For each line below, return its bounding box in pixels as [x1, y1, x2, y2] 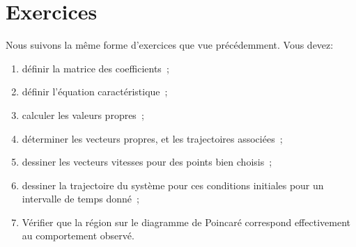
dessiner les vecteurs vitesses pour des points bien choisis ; [22, 154, 272, 169]
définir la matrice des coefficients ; [22, 61, 169, 75]
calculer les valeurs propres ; [22, 107, 144, 122]
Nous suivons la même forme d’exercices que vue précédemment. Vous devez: [6, 38, 334, 52]
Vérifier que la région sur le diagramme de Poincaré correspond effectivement [22, 214, 350, 229]
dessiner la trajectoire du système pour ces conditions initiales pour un [22, 177, 324, 192]
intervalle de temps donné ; [22, 191, 139, 206]
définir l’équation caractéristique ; [22, 84, 168, 99]
